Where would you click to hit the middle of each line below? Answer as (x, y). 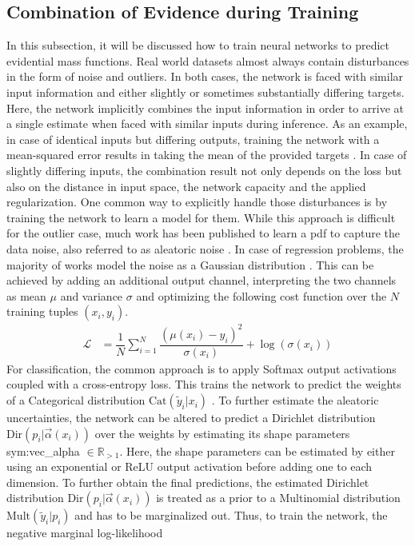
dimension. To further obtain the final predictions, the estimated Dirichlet (188, 482)
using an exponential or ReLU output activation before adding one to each (190, 466)
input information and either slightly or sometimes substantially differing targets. (206, 92)
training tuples (42, 311)
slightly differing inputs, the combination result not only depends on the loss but (204, 170)
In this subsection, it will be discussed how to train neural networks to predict (198, 45)
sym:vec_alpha (43, 450)
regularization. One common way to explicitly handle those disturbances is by (197, 202)
